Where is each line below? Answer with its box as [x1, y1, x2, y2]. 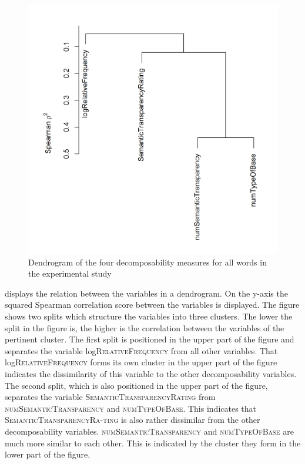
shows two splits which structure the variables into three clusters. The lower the [5, 310, 293, 322]
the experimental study [28, 267, 112, 280]
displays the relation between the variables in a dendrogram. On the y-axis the [5, 287, 288, 299]
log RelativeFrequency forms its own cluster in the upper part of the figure [5, 356, 277, 368]
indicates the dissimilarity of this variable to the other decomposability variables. [5, 367, 297, 379]
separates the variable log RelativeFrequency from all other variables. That [5, 344, 278, 357]
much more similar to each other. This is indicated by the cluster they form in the [5, 436, 301, 449]
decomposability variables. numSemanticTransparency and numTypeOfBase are [5, 425, 294, 437]
